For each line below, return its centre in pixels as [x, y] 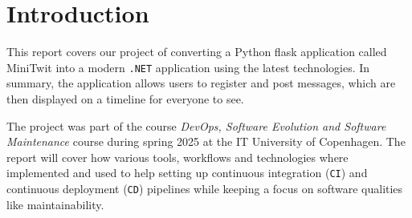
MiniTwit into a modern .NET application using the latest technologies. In [188, 67]
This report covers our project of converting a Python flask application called [197, 52]
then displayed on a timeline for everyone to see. [125, 98]
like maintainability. [55, 204]
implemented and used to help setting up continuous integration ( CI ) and [187, 173]
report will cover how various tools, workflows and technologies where [177, 157]
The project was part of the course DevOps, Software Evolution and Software [196, 125]
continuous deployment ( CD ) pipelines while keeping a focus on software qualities [205, 188]
